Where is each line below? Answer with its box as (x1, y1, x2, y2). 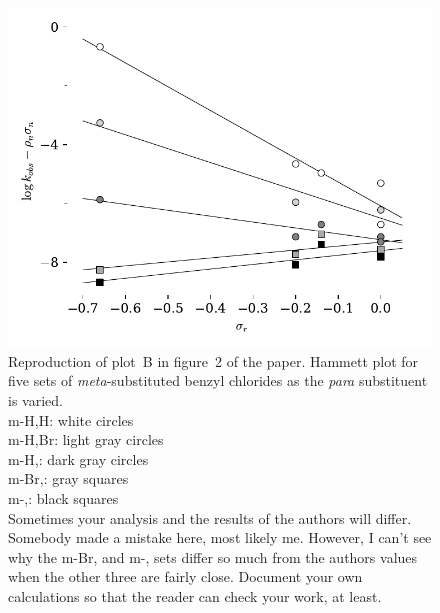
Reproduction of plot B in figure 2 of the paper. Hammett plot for (8, 350, 419, 371)
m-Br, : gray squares (8, 468, 129, 489)
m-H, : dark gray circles (8, 448, 149, 469)
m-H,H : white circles (8, 409, 134, 430)
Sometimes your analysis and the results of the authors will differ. (8, 507, 412, 528)
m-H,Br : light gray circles (8, 429, 164, 450)
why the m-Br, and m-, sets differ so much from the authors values (8, 546, 418, 567)
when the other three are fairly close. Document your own (8, 566, 363, 587)
